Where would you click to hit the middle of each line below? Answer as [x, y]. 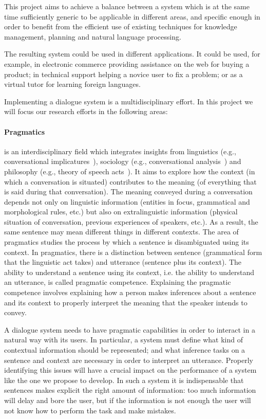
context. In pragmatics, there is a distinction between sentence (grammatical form [133, 252]
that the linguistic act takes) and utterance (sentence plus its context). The [123, 262]
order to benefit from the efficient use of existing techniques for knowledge [121, 26]
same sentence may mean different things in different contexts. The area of [121, 232]
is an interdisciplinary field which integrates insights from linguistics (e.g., [120, 151]
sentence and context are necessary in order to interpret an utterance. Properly [129, 360]
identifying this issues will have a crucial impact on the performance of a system [130, 370]
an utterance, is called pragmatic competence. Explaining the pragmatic [118, 282]
